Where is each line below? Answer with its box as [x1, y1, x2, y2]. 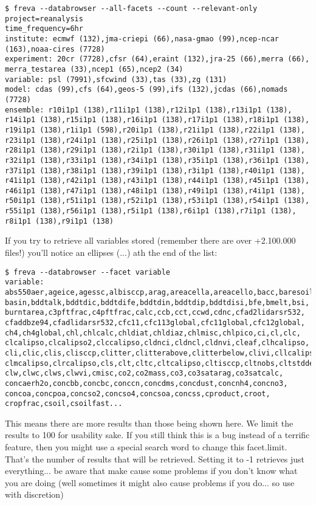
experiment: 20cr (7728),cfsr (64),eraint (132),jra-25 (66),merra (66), [5, 55, 310, 64]
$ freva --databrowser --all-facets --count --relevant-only [5, 4, 258, 13]
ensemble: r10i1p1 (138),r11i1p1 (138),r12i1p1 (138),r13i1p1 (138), [5, 105, 292, 114]
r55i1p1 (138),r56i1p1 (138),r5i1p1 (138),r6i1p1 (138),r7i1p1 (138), [5, 207, 297, 216]
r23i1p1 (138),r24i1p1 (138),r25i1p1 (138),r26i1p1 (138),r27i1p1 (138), [5, 136, 310, 145]
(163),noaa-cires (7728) [5, 44, 105, 53]
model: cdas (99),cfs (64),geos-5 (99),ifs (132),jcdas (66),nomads [5, 85, 288, 94]
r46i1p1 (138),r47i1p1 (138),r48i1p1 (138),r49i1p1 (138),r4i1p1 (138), [5, 186, 305, 195]
